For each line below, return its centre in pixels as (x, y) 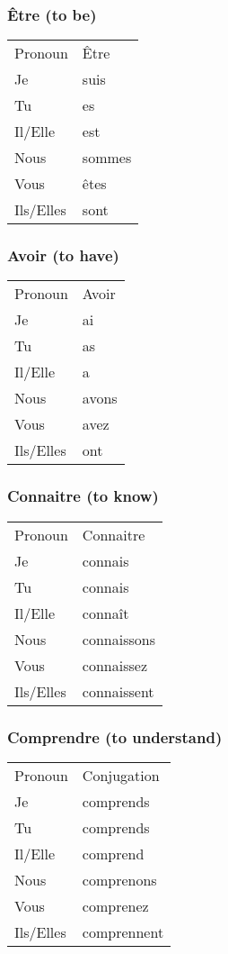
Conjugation (121, 775)
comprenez (115, 905)
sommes (107, 158)
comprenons (119, 879)
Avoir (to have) (63, 255)
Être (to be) (52, 14)
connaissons (119, 639)
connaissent (118, 691)
